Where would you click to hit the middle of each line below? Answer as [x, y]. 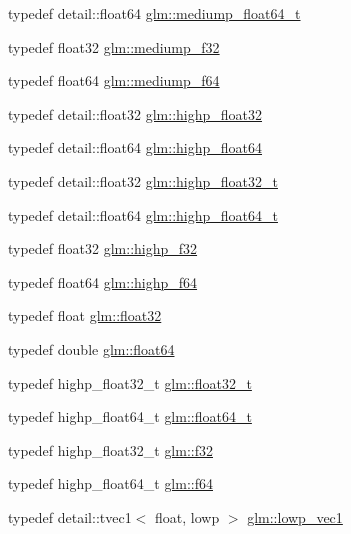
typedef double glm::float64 [91, 348]
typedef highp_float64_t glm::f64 [110, 483]
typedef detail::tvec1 [70, 516]
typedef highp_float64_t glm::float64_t [130, 416]
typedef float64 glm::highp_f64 [103, 281]
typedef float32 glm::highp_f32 [103, 248]
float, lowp [187, 516]
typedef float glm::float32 [85, 315]
